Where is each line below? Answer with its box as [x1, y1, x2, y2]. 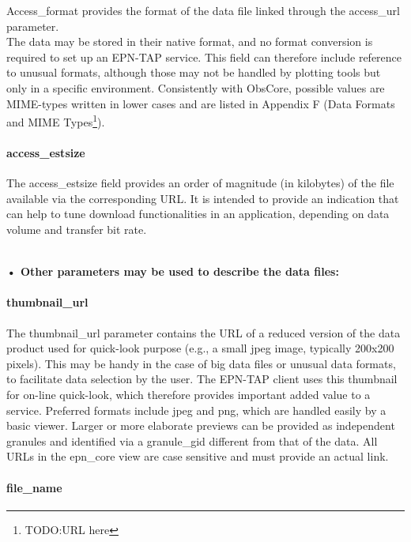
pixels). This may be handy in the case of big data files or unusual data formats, [6, 355, 396, 371]
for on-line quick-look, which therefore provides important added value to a [6, 386, 371, 402]
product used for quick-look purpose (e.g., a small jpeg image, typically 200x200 [6, 340, 394, 356]
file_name [6, 479, 62, 495]
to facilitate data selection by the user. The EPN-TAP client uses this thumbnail [6, 371, 398, 387]
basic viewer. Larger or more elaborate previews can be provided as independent [6, 417, 395, 434]
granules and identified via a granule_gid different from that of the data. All [6, 432, 378, 449]
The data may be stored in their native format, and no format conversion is [6, 33, 373, 50]
